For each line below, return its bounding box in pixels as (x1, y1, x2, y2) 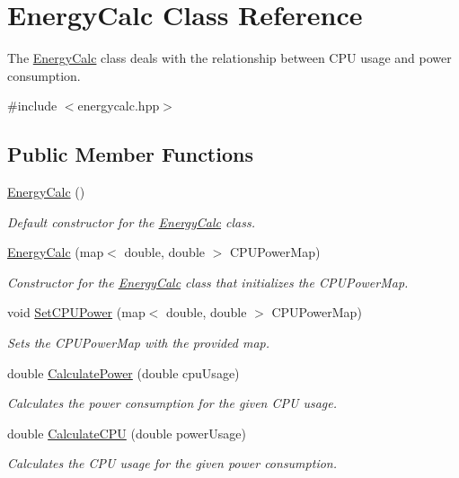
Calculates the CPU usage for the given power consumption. (7, 454, 337, 473)
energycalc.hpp (77, 96, 160, 115)
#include (7, 96, 57, 115)
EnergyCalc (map (7, 243, 104, 261)
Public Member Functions (7, 140, 253, 168)
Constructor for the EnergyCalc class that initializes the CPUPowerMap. (7, 272, 409, 291)
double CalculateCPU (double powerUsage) (7, 423, 246, 442)
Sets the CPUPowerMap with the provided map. (7, 333, 270, 352)
